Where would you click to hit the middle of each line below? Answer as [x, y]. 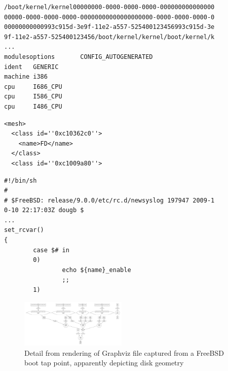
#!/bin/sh [21, 180]
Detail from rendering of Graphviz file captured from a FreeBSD [124, 352]
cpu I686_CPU [33, 87]
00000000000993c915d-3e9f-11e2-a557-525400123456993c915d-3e [109, 27]
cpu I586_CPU [33, 97]
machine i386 [26, 77]
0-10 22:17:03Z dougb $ [44, 210]
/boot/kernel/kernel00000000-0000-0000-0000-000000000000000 [109, 7]
